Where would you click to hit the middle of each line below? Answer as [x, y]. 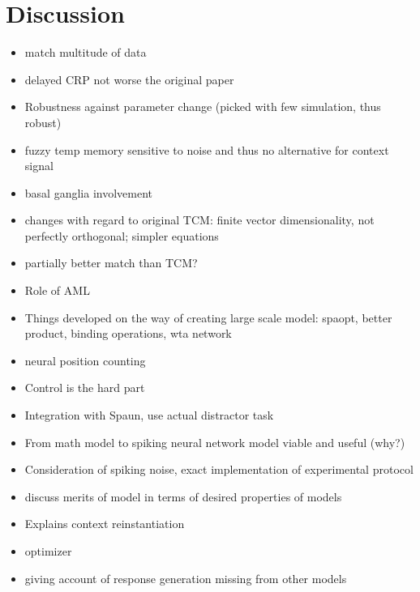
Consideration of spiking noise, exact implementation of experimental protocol [219, 469]
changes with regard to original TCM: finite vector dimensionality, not [199, 220]
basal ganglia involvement [88, 192]
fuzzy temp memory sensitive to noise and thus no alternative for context [207, 149]
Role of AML [57, 290]
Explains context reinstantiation [105, 524]
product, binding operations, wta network [128, 333]
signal [39, 166]
